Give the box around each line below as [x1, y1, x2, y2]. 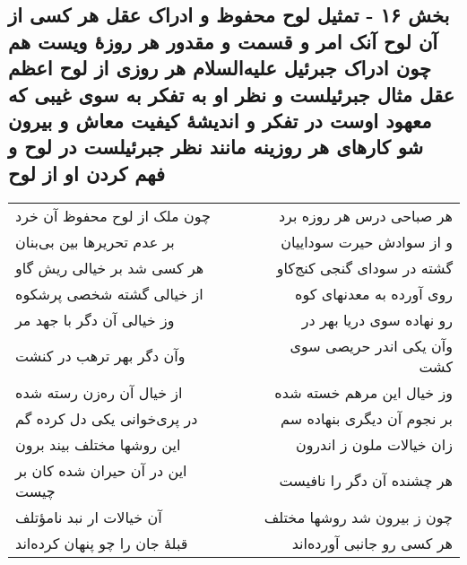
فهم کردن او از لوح [8, 159, 165, 187]
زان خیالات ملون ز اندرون [295, 433, 453, 455]
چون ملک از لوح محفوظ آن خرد [15, 204, 211, 226]
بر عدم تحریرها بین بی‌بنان [15, 230, 175, 252]
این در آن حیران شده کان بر [15, 459, 187, 481]
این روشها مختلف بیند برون [15, 433, 181, 455]
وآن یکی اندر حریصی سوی [290, 335, 453, 356]
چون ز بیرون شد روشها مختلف [264, 506, 453, 527]
